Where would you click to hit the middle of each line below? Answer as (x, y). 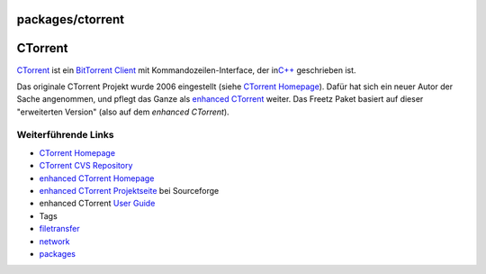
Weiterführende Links (65, 135)
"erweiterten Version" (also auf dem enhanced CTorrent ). (123, 112)
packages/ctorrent (71, 19)
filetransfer (59, 229)
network (54, 241)
